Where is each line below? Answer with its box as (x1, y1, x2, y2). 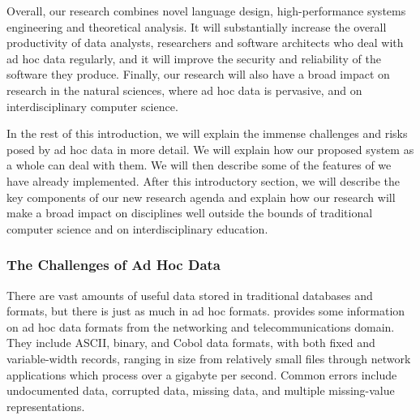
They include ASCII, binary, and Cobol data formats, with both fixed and (6, 334, 375, 351)
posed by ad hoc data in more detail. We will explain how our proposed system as (6, 140, 414, 157)
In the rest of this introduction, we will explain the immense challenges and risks (6, 125, 408, 142)
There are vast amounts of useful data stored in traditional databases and (6, 286, 373, 303)
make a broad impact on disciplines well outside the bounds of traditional (6, 204, 373, 221)
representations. (6, 397, 85, 414)
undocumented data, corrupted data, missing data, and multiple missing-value (6, 382, 395, 399)
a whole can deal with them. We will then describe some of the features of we (6, 156, 392, 174)
